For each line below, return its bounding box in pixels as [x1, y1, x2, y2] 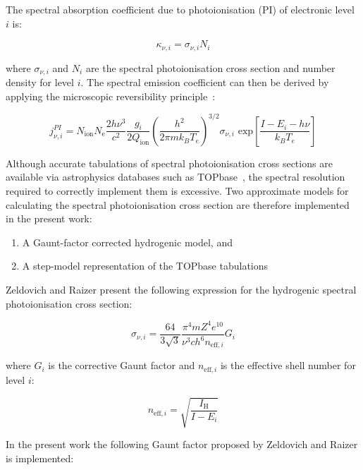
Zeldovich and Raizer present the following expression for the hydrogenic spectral [6, 282, 357, 296]
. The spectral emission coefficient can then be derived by [80, 75, 329, 90]
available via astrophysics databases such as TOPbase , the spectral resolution [6, 169, 345, 184]
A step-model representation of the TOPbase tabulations [22, 258, 269, 273]
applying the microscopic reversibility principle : [6, 88, 216, 103]
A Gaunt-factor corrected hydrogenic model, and [22, 234, 233, 249]
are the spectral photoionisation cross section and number [85, 60, 336, 75]
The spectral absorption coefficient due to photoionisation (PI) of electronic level [6, 2, 355, 16]
